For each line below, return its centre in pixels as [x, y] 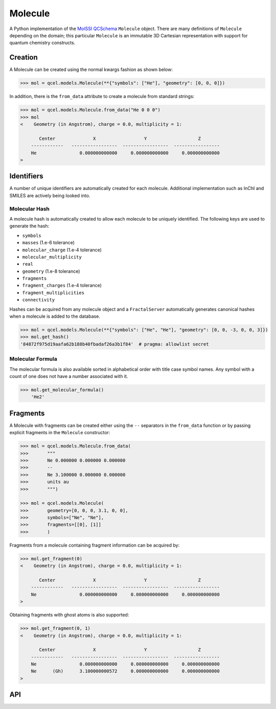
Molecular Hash [29, 208]
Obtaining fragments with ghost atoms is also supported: [69, 615]
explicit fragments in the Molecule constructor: [60, 433]
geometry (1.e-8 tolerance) [51, 271]
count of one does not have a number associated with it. [69, 376]
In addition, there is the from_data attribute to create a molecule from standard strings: [102, 97]
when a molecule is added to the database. [55, 316]
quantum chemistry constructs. [42, 43]
